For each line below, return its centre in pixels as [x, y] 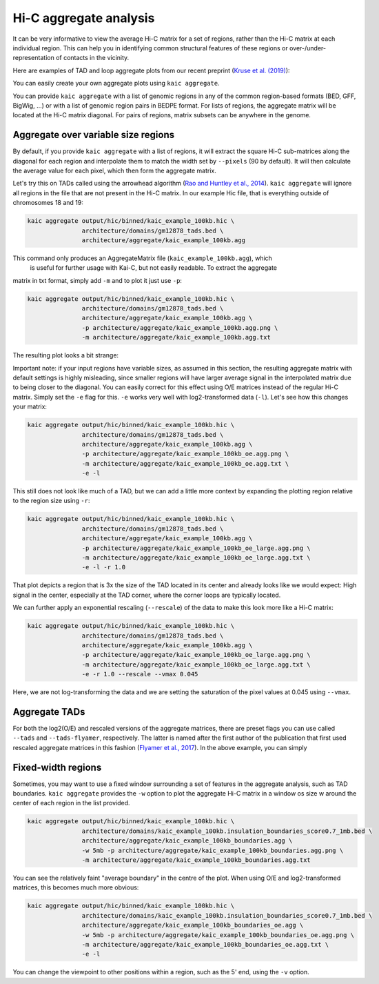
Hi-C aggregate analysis [84, 18]
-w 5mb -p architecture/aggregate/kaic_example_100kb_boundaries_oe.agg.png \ [218, 935]
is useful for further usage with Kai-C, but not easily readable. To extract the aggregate [154, 268]
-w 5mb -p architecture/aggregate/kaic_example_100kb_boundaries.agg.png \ [213, 850]
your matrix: [30, 406]
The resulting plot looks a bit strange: [66, 355]
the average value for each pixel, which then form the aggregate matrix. [114, 170]
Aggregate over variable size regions [94, 135]
